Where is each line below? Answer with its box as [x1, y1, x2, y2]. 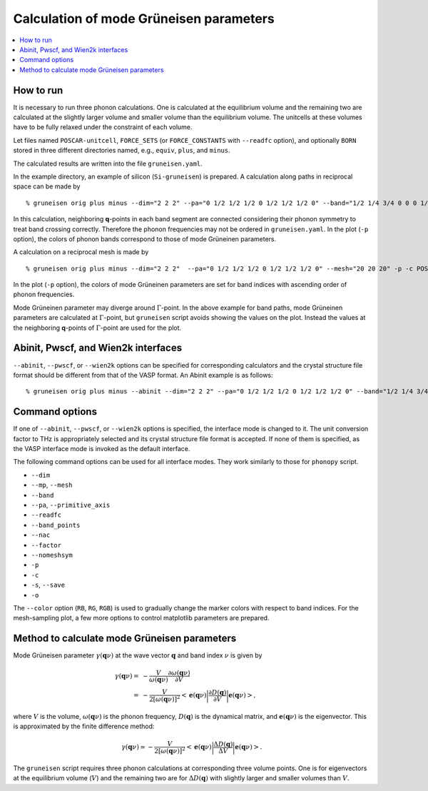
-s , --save [31, 580, 66, 589]
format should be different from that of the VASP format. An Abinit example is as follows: [13, 371, 274, 379]
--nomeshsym [31, 550, 73, 559]
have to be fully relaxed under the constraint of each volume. [13, 123, 193, 131]
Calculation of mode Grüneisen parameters [13, 11, 275, 26]
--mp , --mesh [31, 480, 73, 489]
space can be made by [13, 182, 81, 191]
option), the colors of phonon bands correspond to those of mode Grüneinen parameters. [13, 234, 277, 243]
